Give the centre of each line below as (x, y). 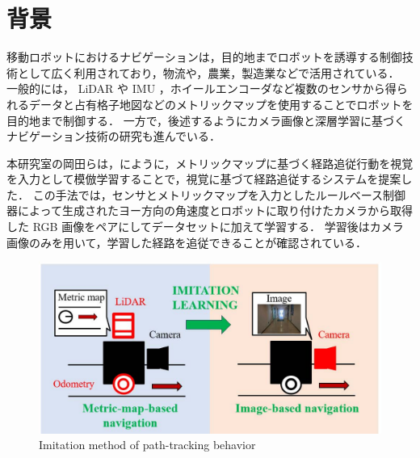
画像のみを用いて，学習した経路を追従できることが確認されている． (187, 242)
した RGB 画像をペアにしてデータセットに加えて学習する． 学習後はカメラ (205, 227)
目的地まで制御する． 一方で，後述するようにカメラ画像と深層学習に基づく (206, 120)
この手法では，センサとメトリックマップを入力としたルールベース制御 (219, 194)
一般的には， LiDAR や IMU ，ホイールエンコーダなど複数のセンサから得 (202, 88)
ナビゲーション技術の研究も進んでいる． (114, 136)
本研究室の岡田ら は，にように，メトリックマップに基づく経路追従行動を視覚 (210, 163)
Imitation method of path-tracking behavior (147, 445)
